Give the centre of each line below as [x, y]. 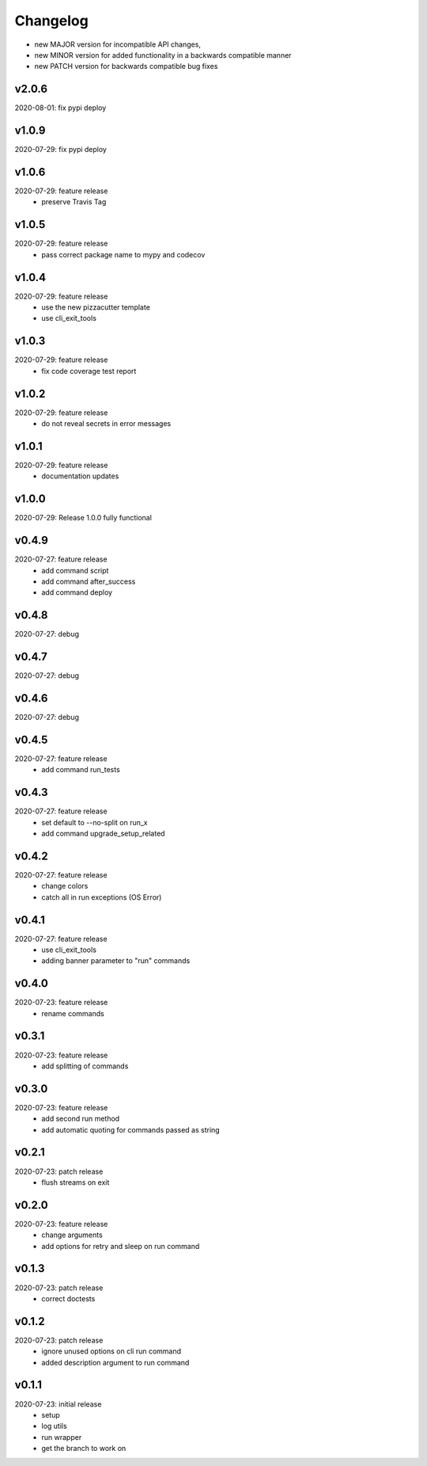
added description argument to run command [115, 1362]
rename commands [73, 1013]
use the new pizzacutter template [96, 307]
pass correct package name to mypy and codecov [123, 254]
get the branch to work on [84, 1449]
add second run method [81, 1119]
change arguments [72, 1235]
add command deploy [77, 592]
